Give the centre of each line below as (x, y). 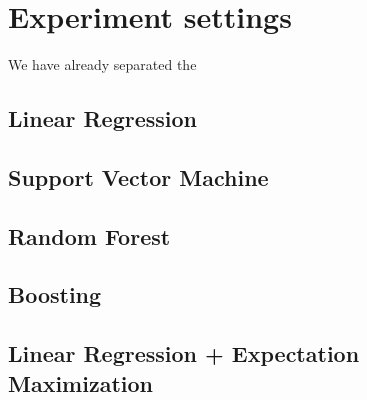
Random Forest (89, 235)
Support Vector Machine (138, 176)
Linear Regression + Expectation (184, 353)
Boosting (55, 294)
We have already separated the (102, 64)
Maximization (80, 382)
